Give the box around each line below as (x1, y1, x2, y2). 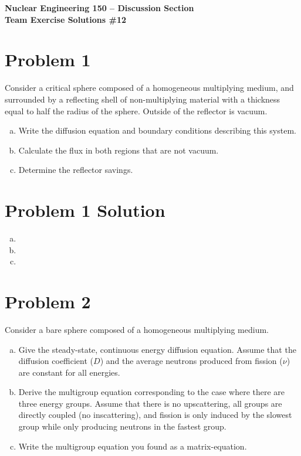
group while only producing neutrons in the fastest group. (18, 420, 226, 433)
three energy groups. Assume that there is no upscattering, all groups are (18, 397, 282, 409)
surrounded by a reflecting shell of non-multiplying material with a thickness (5, 93, 280, 105)
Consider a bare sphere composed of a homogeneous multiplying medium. (5, 323, 269, 335)
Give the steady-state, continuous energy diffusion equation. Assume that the (18, 343, 296, 355)
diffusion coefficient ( (18, 355, 94, 367)
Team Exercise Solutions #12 (5, 13, 127, 25)
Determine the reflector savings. (18, 164, 133, 176)
